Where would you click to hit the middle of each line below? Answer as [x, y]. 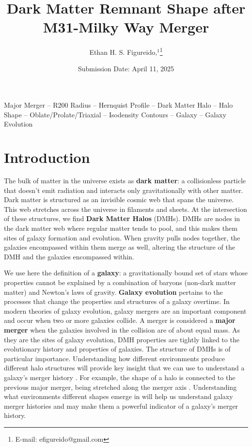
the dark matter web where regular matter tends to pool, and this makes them [121, 228]
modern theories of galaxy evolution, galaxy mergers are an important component [125, 311]
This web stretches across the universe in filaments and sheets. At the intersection [126, 209]
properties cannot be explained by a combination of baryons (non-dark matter [120, 282]
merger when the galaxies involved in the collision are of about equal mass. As [122, 329]
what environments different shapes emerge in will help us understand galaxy [118, 396]
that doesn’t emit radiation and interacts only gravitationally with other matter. [124, 190]
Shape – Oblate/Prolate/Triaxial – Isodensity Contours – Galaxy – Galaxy [115, 114]
